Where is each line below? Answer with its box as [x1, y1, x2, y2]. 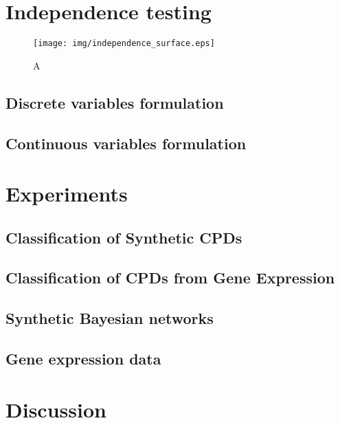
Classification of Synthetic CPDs [5, 226, 242, 248]
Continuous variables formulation [5, 132, 247, 153]
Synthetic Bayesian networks [5, 307, 214, 329]
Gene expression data [5, 348, 161, 369]
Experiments [5, 180, 128, 208]
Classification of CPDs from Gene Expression [5, 267, 335, 288]
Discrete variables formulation [5, 91, 224, 113]
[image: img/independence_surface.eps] [33, 39, 215, 49]
